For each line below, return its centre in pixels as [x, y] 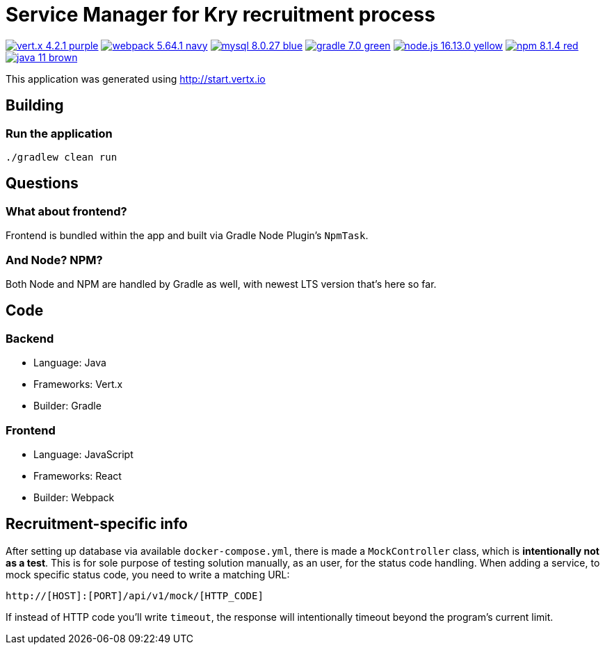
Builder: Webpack [74, 497]
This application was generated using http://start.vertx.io [136, 79]
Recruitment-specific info [97, 524]
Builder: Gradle [67, 406]
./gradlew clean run [62, 157]
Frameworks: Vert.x [78, 384]
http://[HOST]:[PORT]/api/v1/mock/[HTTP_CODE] [135, 595]
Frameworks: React [78, 476]
